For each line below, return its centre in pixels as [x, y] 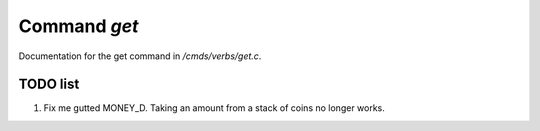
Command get [78, 26]
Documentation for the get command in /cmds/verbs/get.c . [140, 56]
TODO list [49, 84]
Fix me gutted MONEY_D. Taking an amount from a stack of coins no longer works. [214, 108]
